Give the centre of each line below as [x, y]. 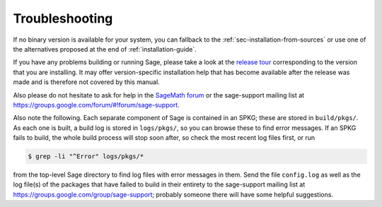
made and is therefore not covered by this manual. [87, 82]
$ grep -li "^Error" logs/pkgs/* [86, 156]
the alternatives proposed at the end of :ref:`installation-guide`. [105, 49]
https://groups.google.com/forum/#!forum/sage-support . [96, 105]
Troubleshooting [63, 18]
